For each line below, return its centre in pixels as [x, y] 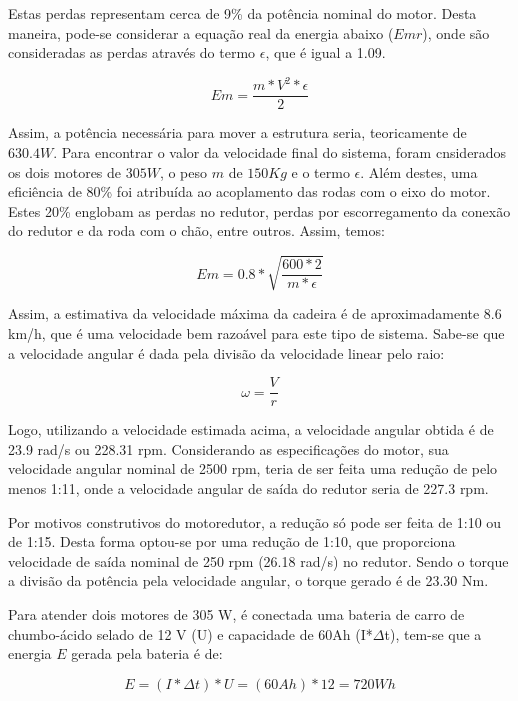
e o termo [320, 171]
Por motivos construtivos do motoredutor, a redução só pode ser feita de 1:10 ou [255, 521]
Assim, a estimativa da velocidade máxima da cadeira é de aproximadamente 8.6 [255, 313]
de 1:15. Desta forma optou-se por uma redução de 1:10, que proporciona [232, 541]
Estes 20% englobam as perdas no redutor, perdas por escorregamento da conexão [259, 210]
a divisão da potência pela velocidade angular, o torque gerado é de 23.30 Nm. [248, 580]
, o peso [183, 171]
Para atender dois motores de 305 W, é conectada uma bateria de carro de [236, 614]
